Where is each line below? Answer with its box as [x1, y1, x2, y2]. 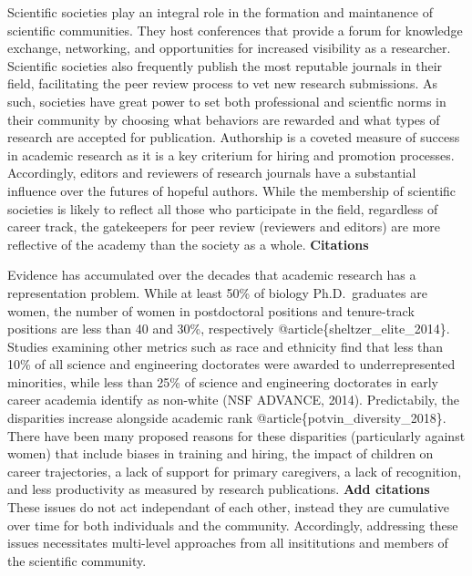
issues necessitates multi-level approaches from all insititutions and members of [7, 533, 448, 552]
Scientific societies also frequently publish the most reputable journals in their [7, 56, 443, 75]
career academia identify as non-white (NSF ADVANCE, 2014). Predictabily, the [7, 390, 460, 409]
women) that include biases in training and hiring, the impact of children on [7, 444, 434, 463]
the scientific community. [7, 550, 147, 570]
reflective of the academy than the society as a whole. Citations [7, 234, 369, 253]
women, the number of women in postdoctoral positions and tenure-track [7, 301, 415, 320]
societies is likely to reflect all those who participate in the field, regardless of [7, 199, 438, 218]
